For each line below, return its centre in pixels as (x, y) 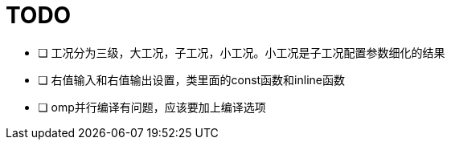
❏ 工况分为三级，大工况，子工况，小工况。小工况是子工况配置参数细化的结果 (242, 52)
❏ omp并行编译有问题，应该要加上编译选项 (152, 107)
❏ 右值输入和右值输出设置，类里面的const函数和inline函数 (191, 79)
